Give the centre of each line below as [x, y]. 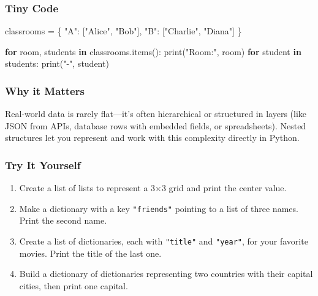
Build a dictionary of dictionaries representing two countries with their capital [166, 274]
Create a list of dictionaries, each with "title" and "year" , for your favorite [164, 241]
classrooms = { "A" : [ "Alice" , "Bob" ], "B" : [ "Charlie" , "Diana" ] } [123, 31]
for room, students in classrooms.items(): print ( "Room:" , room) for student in [153, 51]
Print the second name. [63, 220]
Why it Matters [45, 90]
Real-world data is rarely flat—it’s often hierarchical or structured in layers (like [156, 114]
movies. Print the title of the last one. [90, 253]
